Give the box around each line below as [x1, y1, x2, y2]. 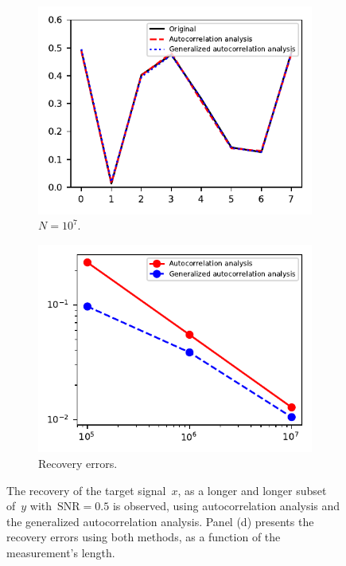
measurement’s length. [6, 544, 115, 560]
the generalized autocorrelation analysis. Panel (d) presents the [6, 513, 314, 529]
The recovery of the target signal [6, 481, 166, 498]
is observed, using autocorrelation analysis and [112, 497, 340, 514]
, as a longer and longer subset [177, 481, 327, 498]
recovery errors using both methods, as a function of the [6, 529, 281, 545]
